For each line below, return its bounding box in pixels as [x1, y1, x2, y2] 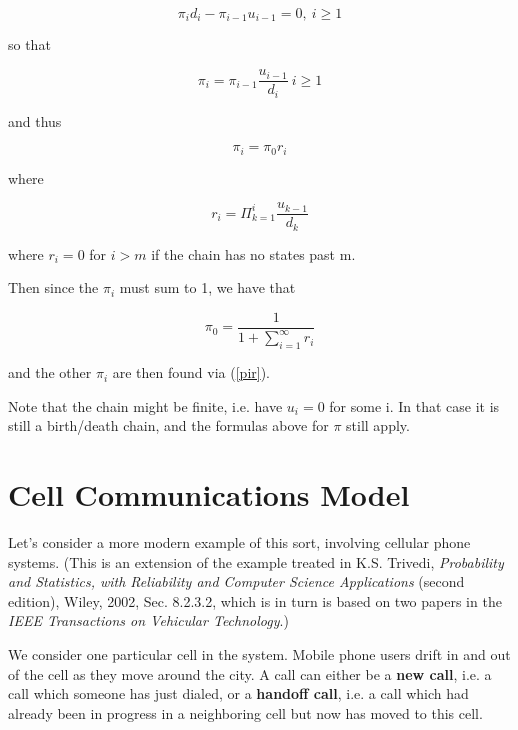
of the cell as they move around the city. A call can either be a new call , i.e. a [8, 663, 492, 684]
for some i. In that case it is [329, 395, 500, 416]
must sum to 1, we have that [119, 277, 296, 298]
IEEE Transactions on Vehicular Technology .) [8, 610, 289, 631]
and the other [8, 362, 92, 383]
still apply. [346, 415, 410, 436]
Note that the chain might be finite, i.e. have [8, 395, 283, 416]
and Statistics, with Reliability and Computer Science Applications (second [8, 571, 465, 592]
